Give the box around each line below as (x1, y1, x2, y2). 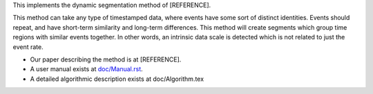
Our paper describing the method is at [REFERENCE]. (30, 55, 182, 64)
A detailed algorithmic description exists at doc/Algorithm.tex (30, 75, 204, 83)
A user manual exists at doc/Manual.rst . (30, 65, 143, 73)
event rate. (12, 42, 44, 51)
